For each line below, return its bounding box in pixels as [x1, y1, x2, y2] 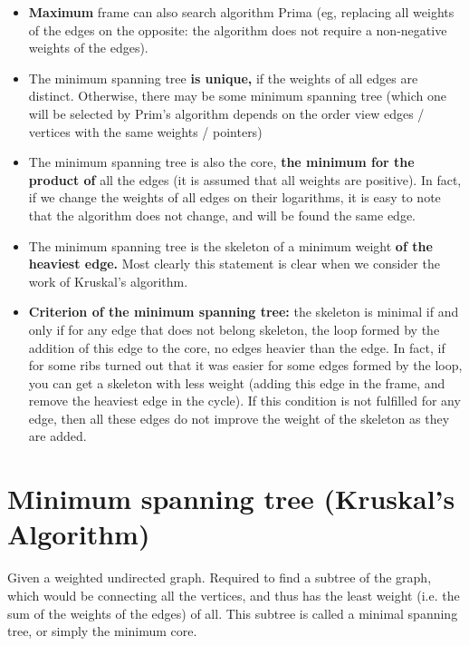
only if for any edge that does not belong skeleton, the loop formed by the [28, 319, 440, 338]
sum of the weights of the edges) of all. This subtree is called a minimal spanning [7, 603, 458, 622]
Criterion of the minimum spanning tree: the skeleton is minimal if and [28, 302, 459, 321]
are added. [28, 426, 87, 445]
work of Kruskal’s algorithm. [28, 271, 188, 290]
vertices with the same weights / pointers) [28, 122, 263, 141]
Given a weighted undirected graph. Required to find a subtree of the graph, [7, 568, 432, 587]
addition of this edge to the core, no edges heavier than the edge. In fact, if [28, 338, 445, 357]
